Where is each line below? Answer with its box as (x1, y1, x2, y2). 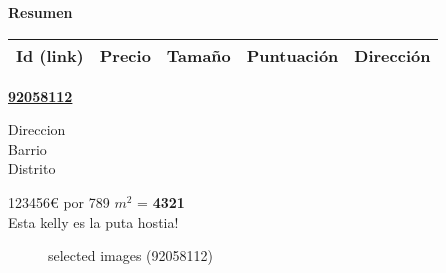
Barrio (8, 138, 47, 159)
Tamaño (166, 43, 231, 67)
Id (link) (16, 43, 84, 67)
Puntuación (246, 43, 339, 67)
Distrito (8, 158, 56, 179)
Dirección (354, 43, 431, 67)
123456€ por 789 (8, 191, 110, 212)
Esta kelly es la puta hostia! (8, 211, 179, 232)
